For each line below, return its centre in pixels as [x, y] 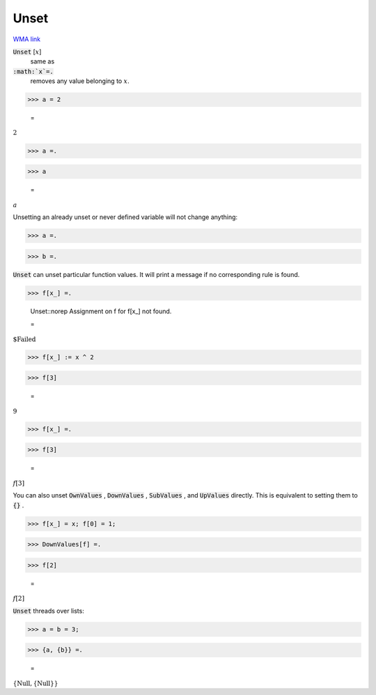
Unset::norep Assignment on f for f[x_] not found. [101, 311]
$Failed [24, 339]
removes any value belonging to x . [80, 81]
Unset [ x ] [27, 52]
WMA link [27, 39]
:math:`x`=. [33, 71]
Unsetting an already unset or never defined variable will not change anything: [125, 217]
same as [42, 61]
